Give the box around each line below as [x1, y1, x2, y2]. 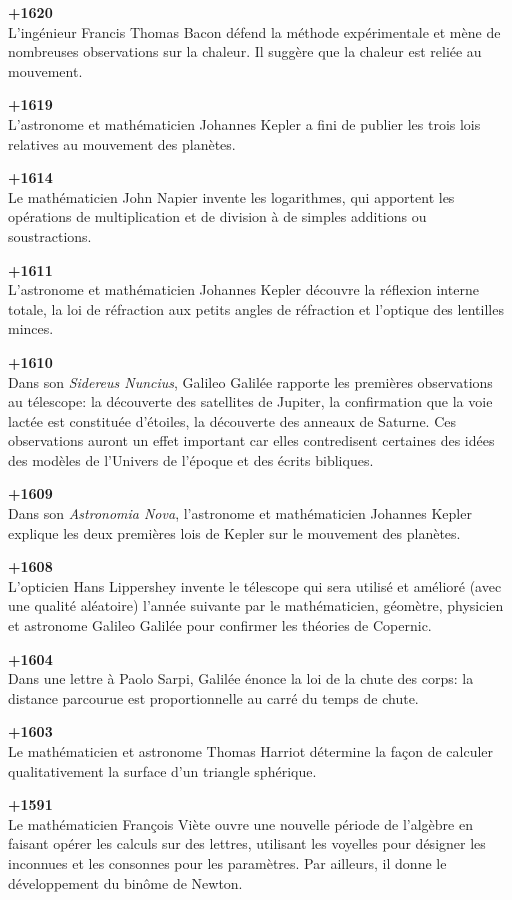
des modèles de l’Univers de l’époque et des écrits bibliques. [8, 449, 374, 470]
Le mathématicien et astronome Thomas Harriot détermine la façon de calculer [8, 741, 494, 761]
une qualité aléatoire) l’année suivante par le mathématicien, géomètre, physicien [8, 595, 504, 616]
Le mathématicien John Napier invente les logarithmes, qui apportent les [8, 186, 455, 207]
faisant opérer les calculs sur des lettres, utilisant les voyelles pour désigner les [8, 833, 486, 854]
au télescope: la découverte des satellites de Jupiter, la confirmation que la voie [8, 391, 493, 412]
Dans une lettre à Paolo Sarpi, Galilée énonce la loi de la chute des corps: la [8, 668, 474, 689]
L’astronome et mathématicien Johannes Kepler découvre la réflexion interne [8, 279, 479, 300]
